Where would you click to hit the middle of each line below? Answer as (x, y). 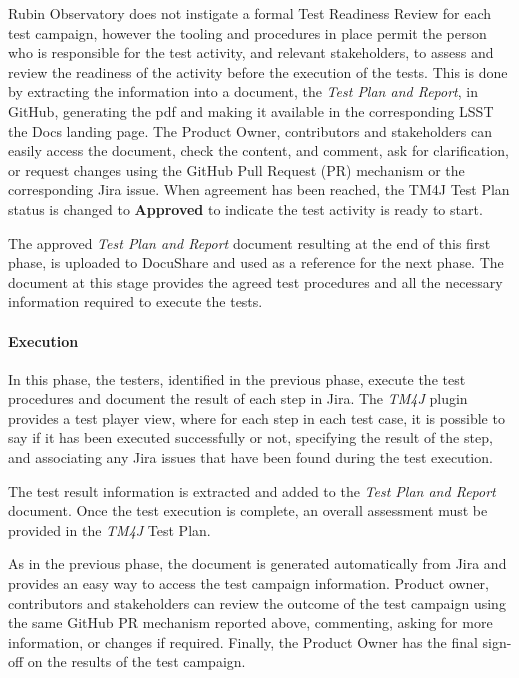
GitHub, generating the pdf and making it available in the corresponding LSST (251, 110)
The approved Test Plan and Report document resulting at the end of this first (249, 242)
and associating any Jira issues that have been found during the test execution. (250, 457)
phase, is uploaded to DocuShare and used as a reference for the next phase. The (256, 262)
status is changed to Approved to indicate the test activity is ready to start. (245, 208)
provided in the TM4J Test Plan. (109, 529)
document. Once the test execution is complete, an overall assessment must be (248, 510)
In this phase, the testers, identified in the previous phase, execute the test (237, 378)
